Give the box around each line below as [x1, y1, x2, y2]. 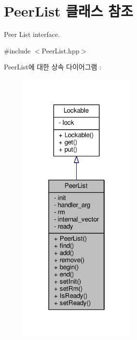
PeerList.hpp [41, 45, 80, 55]
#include [4, 45, 31, 55]
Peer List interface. [4, 29, 60, 39]
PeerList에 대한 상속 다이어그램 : [4, 62, 102, 72]
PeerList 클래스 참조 [4, 1, 133, 21]
